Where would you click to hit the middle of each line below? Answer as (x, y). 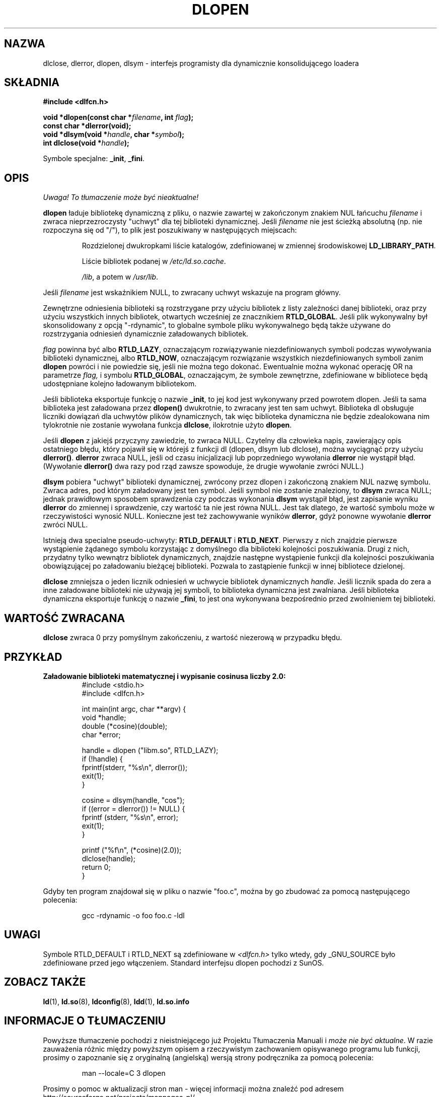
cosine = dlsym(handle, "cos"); (133, 800)
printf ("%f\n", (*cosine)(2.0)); (132, 850)
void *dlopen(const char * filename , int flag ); (118, 117)
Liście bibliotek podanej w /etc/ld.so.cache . (154, 261)
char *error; (101, 734)
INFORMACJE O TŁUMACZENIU (85, 1021)
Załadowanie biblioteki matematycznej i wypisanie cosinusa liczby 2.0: (164, 676)
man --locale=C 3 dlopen (124, 1073)
